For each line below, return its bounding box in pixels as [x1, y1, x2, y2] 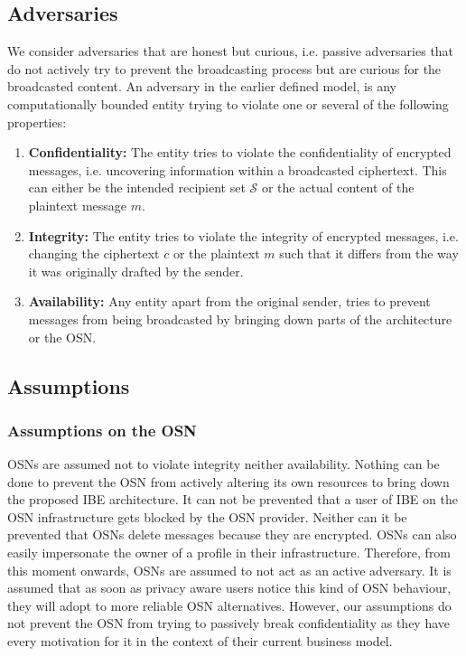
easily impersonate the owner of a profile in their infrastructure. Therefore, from [7, 543, 452, 562]
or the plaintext [172, 244, 260, 263]
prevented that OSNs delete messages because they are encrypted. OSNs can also [7, 525, 457, 544]
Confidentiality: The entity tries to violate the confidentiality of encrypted [28, 143, 452, 162]
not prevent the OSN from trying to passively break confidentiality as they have [7, 614, 451, 633]
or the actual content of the [261, 178, 415, 197]
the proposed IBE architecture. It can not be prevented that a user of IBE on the [7, 490, 458, 509]
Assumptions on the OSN [7, 418, 197, 441]
